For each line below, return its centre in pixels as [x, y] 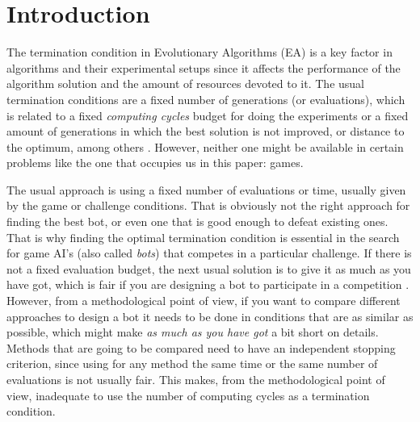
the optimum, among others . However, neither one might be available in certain [205, 146]
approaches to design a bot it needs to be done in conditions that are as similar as [210, 316]
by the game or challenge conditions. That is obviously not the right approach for [208, 205]
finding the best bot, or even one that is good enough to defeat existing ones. [197, 221]
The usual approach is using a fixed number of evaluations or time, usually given [206, 189]
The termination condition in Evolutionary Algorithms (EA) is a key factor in [199, 52]
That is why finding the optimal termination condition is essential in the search [203, 237]
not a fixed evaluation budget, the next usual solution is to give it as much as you [209, 268]
